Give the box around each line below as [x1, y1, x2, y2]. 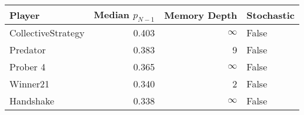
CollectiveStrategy [9, 26, 85, 40]
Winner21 [9, 77, 50, 91]
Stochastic [246, 8, 295, 22]
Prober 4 [9, 60, 46, 74]
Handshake [9, 94, 55, 108]
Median [93, 8, 130, 21]
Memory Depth [164, 8, 238, 22]
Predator [9, 43, 46, 57]
